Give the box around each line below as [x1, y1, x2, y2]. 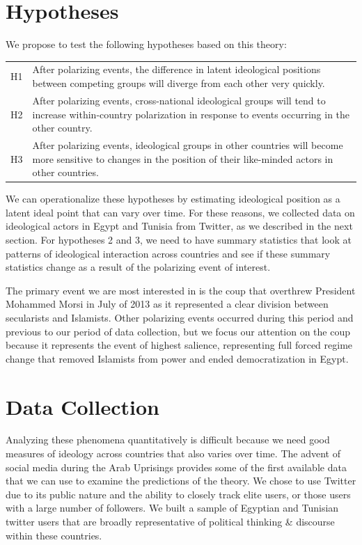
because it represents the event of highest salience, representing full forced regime [6, 338, 353, 352]
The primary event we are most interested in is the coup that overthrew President [6, 283, 356, 297]
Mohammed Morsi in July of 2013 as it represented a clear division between [6, 297, 329, 311]
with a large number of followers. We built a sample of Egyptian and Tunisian [6, 500, 339, 515]
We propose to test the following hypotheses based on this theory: [6, 37, 287, 52]
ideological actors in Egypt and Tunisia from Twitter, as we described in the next [6, 219, 353, 233]
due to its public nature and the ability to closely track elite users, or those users [6, 487, 351, 501]
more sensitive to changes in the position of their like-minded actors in [32, 151, 333, 166]
